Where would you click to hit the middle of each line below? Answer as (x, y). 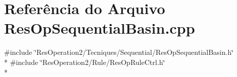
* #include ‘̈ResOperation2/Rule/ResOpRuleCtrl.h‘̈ (85, 62)
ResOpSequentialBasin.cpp (100, 28)
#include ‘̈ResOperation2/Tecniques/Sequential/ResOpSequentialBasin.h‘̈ (119, 52)
